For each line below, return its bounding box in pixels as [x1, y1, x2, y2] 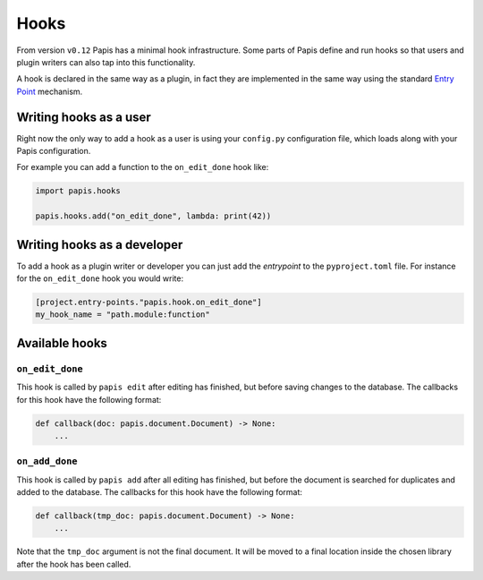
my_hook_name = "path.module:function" [35, 310, 210, 320]
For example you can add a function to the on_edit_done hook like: [16, 162, 269, 173]
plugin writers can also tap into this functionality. [16, 56, 196, 67]
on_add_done [16, 456, 78, 467]
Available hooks [16, 336, 107, 351]
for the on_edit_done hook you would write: [16, 273, 184, 284]
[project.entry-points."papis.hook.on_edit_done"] [35, 297, 263, 308]
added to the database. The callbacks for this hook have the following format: [16, 487, 303, 498]
